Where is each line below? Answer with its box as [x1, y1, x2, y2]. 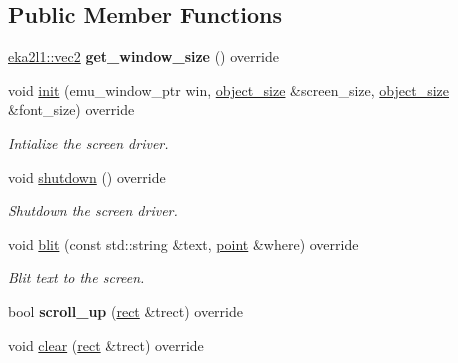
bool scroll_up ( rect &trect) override [8, 300, 243, 321]
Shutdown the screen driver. [8, 200, 178, 221]
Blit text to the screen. [8, 267, 145, 288]
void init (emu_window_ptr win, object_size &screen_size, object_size [8, 79, 450, 100]
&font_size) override [8, 99, 135, 120]
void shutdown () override [8, 166, 166, 187]
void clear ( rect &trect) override [8, 334, 204, 355]
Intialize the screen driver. [8, 132, 169, 153]
